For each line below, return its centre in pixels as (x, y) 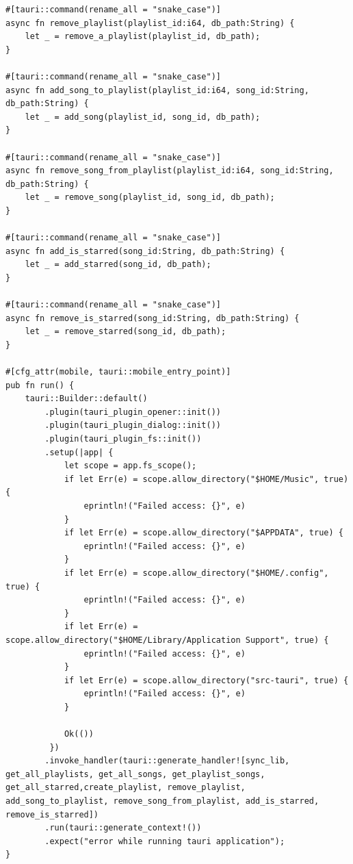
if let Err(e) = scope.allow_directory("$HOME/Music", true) (206, 479)
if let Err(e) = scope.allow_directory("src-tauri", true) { (206, 680)
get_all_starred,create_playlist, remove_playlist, (126, 788)
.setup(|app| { (79, 452)
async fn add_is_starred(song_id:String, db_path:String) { (145, 251)
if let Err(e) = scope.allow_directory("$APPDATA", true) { (204, 533)
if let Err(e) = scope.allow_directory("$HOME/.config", (196, 573)
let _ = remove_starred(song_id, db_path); (126, 332)
